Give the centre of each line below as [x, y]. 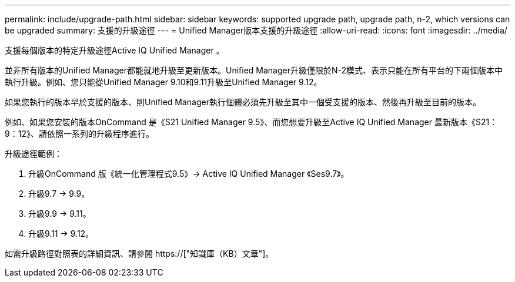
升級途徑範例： [34, 154]
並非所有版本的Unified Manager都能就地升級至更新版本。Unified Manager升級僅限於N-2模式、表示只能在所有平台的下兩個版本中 [254, 70]
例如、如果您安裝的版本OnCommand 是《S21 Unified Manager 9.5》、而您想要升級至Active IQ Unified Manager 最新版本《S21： [251, 122]
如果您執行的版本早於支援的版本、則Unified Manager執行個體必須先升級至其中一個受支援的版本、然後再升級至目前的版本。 [243, 102]
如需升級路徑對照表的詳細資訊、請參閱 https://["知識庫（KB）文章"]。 [139, 254]
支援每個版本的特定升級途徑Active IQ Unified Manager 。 [115, 50]
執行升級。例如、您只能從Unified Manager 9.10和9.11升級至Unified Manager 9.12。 [163, 82]
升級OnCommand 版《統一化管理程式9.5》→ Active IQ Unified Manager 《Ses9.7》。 [189, 174]
